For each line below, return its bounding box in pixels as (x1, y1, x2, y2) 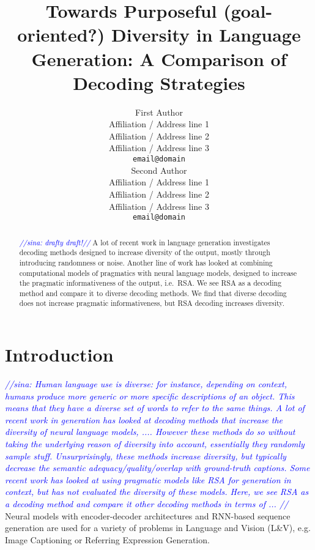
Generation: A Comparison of (31, 46, 287, 71)
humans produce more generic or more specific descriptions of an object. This (5, 389, 295, 402)
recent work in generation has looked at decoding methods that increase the (5, 413, 283, 426)
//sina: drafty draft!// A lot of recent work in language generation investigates (19, 237, 270, 247)
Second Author (131, 163, 187, 176)
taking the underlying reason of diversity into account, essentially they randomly (5, 437, 305, 450)
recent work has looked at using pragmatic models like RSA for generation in (5, 473, 291, 486)
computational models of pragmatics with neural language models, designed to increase (19, 267, 297, 278)
